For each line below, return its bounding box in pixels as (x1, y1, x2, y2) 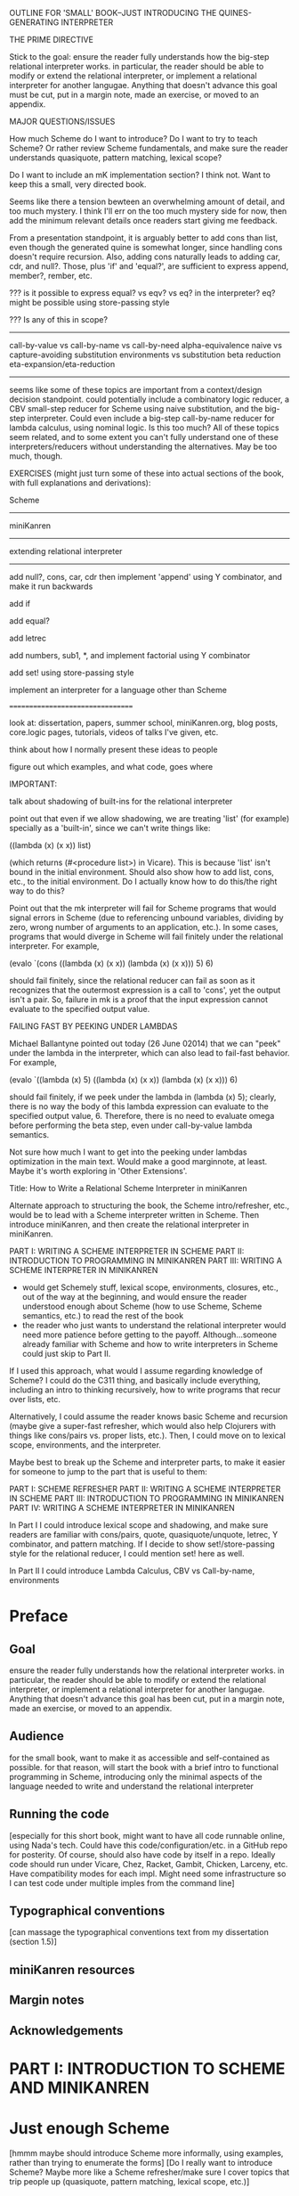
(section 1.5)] (9, 1937, 58, 1947)
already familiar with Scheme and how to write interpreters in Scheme (21, 1339, 279, 1349)
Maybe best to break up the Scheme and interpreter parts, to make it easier (9, 1457, 286, 1467)
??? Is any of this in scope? (9, 314, 109, 324)
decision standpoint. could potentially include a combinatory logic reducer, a (9, 394, 290, 404)
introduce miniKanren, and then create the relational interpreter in (9, 1220, 249, 1229)
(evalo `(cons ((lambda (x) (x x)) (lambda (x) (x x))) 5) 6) (9, 958, 214, 968)
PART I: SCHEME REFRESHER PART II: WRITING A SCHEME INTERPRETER (9, 1483, 281, 1494)
